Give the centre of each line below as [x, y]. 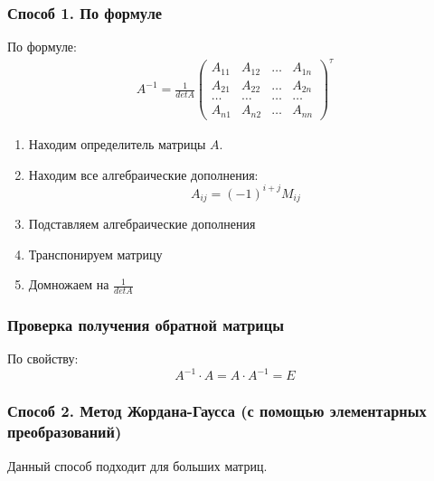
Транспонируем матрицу [95, 254]
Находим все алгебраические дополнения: [143, 174]
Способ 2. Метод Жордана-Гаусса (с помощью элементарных [217, 411]
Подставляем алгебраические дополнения [142, 224]
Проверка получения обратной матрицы [146, 324]
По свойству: [43, 358]
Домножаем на [69, 284]
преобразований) [65, 432]
